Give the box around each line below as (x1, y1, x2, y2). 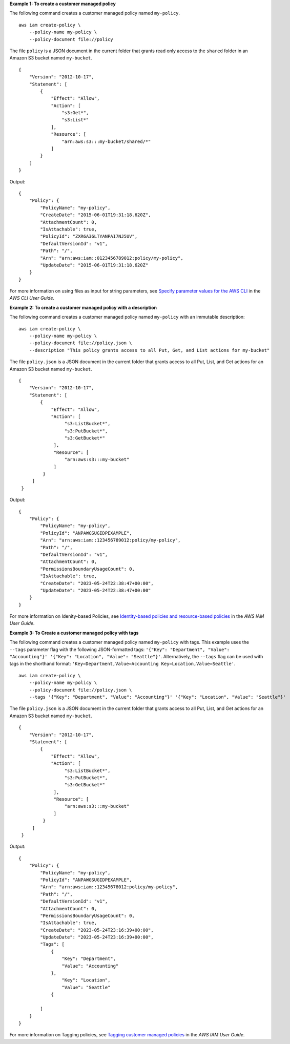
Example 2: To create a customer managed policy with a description (9, 304, 157, 310)
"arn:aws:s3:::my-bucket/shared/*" (61, 138, 151, 144)
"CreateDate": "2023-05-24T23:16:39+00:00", (40, 927, 154, 933)
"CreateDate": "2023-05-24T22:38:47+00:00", (40, 580, 154, 586)
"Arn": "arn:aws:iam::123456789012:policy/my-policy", (40, 537, 181, 543)
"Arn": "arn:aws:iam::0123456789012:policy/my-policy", (40, 255, 184, 261)
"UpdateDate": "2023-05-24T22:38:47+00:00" (40, 587, 151, 593)
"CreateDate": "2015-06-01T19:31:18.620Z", (40, 212, 151, 218)
